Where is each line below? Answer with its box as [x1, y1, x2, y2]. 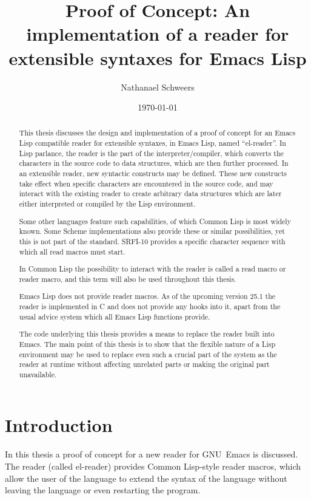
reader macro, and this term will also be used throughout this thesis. [19, 273, 236, 284]
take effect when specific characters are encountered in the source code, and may [19, 178, 273, 188]
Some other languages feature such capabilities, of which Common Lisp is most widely [19, 216, 291, 226]
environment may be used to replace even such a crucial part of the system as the [19, 349, 277, 359]
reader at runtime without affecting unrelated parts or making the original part [19, 359, 270, 369]
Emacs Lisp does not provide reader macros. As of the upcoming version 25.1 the [19, 291, 276, 301]
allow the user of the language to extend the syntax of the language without [5, 471, 287, 484]
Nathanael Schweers [121, 80, 195, 93]
